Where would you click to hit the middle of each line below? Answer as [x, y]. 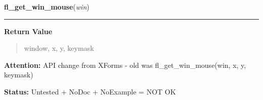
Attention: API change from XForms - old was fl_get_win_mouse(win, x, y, [125, 65]
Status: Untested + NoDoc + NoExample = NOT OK [90, 91]
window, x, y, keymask [59, 48]
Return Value [28, 31]
